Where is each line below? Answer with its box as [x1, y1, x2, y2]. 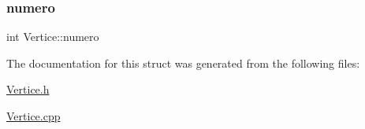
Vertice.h [6, 81, 50, 98]
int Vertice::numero [6, 28, 99, 45]
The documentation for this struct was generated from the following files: [6, 54, 360, 71]
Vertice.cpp [6, 108, 61, 123]
